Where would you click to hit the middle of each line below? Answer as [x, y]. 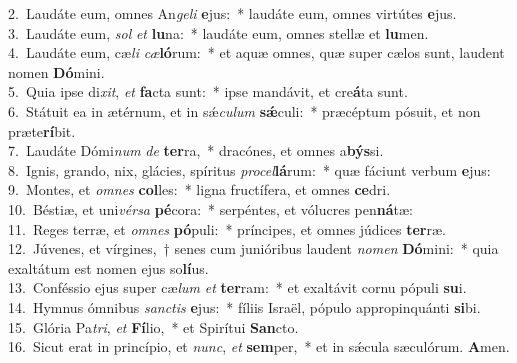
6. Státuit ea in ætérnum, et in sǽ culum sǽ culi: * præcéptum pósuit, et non [244, 110]
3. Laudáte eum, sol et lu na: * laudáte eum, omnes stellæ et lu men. [218, 32]
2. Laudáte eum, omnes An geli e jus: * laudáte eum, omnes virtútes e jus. [232, 13]
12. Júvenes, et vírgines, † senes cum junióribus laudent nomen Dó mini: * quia [253, 248]
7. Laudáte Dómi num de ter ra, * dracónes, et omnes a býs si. [196, 150]
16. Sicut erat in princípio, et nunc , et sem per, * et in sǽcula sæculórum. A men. [259, 346]
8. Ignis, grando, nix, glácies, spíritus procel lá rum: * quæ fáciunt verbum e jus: [249, 169]
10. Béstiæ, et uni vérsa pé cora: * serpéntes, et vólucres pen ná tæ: [210, 208]
